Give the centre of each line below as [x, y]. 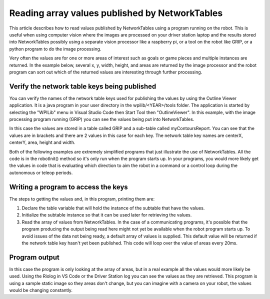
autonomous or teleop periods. [41, 172]
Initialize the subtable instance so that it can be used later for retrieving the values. [107, 215]
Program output [34, 257]
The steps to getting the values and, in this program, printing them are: [82, 199]
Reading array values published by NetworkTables [116, 13]
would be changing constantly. [41, 290]
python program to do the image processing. [55, 49]
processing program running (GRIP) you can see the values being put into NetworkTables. [102, 119]
